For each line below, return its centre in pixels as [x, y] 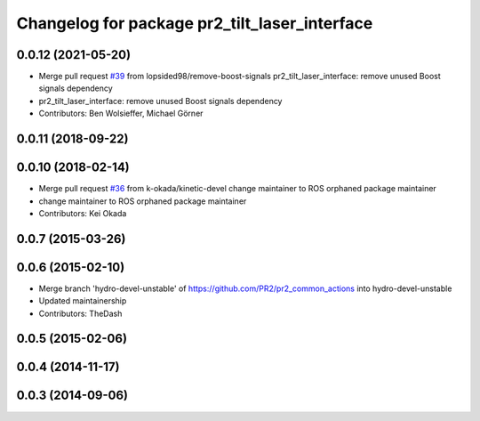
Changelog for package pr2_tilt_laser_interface [195, 23]
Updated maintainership [83, 301]
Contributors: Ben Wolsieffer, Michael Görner [121, 113]
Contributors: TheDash [80, 313]
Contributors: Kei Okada [83, 213]
